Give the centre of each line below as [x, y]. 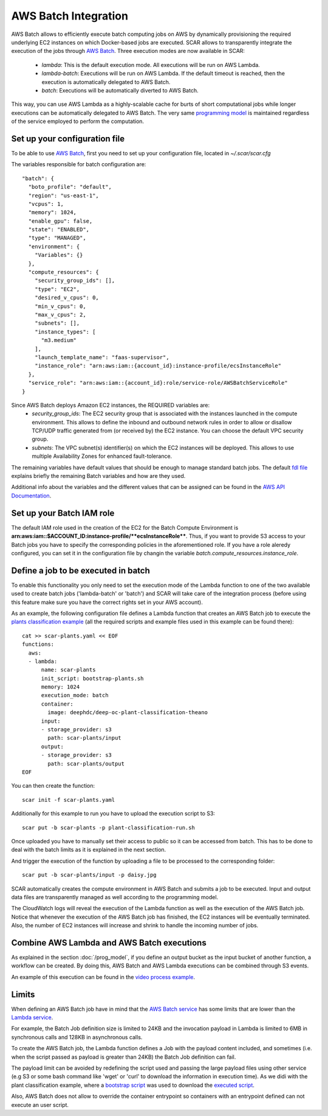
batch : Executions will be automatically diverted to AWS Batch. [120, 90]
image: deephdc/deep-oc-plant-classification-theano [128, 713]
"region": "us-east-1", [64, 195]
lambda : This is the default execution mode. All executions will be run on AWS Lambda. [151, 65]
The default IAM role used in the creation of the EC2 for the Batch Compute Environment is [125, 527]
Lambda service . [32, 1017]
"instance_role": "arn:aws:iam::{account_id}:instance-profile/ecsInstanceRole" [158, 366]
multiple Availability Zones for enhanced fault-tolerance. [102, 456]
